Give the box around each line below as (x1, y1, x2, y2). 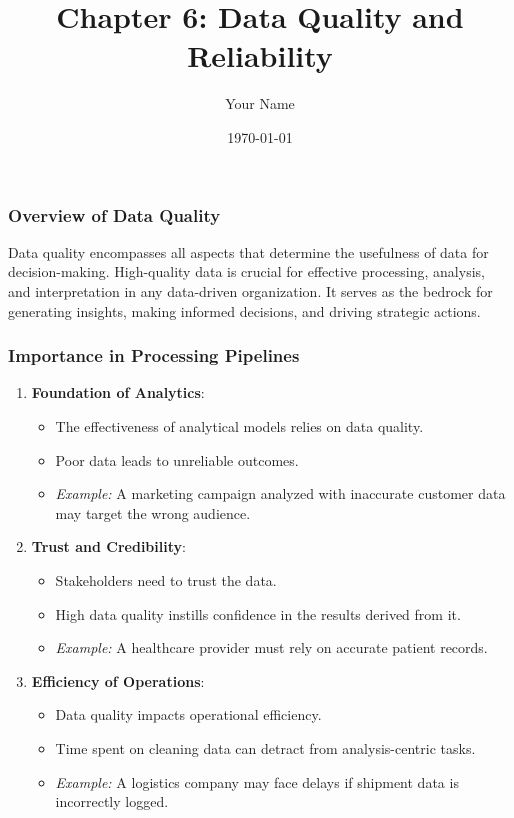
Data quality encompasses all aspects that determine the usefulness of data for (8, 241, 489, 262)
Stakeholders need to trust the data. (55, 569, 277, 590)
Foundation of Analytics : (31, 382, 205, 403)
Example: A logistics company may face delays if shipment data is (55, 771, 459, 792)
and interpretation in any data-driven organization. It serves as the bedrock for (8, 280, 493, 301)
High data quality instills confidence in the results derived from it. (55, 603, 461, 624)
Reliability (187, 35, 333, 76)
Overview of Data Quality (8, 202, 221, 227)
